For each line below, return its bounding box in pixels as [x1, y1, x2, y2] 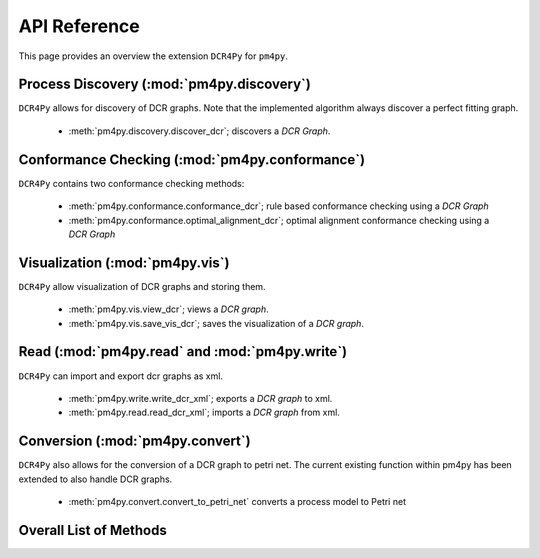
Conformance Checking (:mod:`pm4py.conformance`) [18, 151, 365, 168]
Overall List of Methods [18, 521, 167, 539]
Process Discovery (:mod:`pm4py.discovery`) [18, 76, 312, 93]
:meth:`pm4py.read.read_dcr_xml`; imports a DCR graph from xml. [68, 406, 340, 419]
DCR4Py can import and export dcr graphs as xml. [18, 370, 224, 382]
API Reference [18, 15, 140, 37]
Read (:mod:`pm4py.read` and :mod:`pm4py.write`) [18, 343, 348, 360]
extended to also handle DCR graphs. [18, 473, 173, 485]
